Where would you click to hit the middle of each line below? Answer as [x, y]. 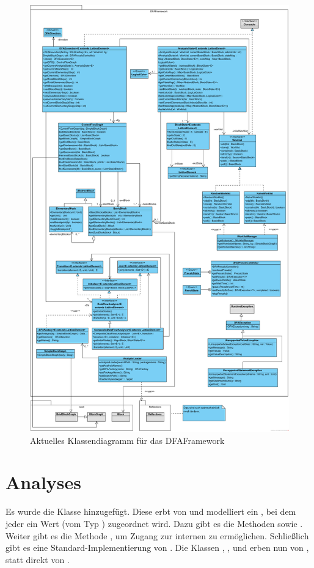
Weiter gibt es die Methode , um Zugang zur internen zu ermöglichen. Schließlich [157, 535]
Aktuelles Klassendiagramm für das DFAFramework [127, 440]
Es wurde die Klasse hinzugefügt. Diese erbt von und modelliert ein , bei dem [151, 511]
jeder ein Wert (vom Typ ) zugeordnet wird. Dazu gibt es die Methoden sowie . [154, 523]
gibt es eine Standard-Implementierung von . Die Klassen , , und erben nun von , [157, 548]
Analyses [43, 482]
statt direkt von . [38, 559]
